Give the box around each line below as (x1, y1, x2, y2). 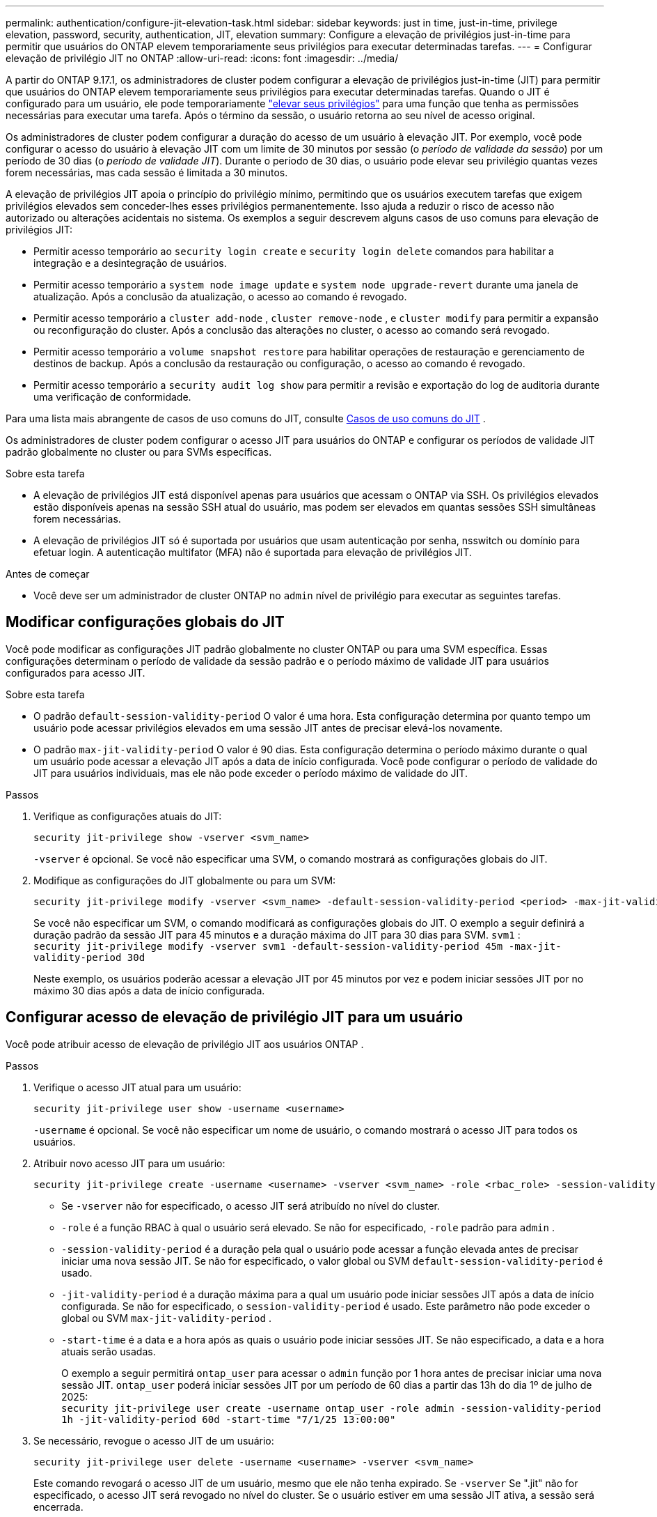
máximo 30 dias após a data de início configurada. (33, 984, 265, 996)
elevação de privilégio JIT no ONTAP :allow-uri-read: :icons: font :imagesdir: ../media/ (6, 52, 399, 64)
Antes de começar (6, 568, 90, 580)
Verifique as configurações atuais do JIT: (33, 810, 222, 822)
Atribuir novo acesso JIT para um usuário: (33, 1157, 225, 1169)
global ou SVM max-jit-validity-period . (61, 1311, 271, 1324)
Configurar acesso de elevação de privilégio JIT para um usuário (6, 1008, 464, 1026)
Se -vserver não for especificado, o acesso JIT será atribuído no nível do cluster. (61, 1199, 441, 1212)
